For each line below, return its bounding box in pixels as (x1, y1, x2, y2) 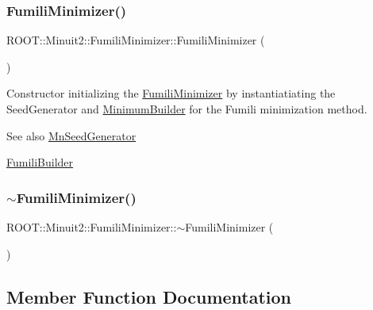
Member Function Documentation (6, 284, 292, 308)
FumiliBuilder (6, 154, 74, 170)
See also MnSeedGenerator (6, 127, 137, 144)
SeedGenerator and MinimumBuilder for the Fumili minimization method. (6, 101, 367, 117)
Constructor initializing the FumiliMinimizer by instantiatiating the (6, 85, 336, 101)
